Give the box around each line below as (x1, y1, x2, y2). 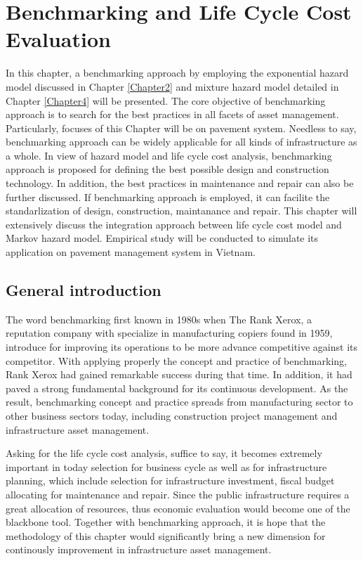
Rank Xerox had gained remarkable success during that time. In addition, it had (6, 367, 352, 382)
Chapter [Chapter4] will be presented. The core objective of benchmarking (6, 93, 326, 108)
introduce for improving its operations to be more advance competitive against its (6, 340, 358, 354)
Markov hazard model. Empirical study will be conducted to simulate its (6, 231, 319, 245)
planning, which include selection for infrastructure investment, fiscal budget (6, 473, 335, 488)
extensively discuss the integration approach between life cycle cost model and (6, 217, 342, 231)
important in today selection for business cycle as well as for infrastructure (6, 459, 327, 474)
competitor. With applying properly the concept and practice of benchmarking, (6, 353, 347, 368)
